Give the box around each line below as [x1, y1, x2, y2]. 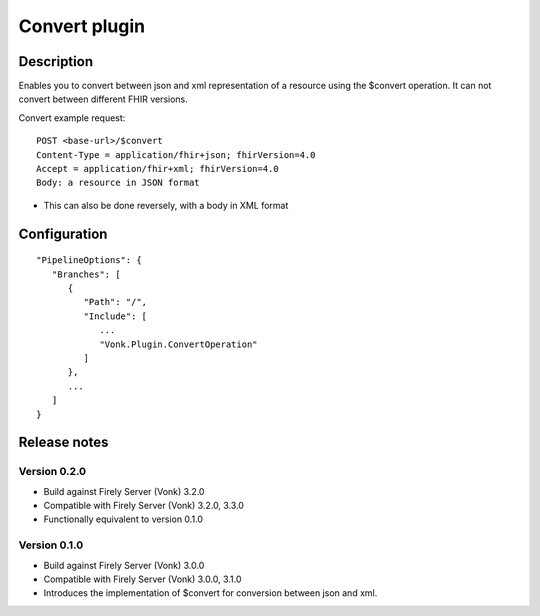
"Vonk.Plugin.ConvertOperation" [99, 338, 259, 350]
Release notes [18, 434, 109, 451]
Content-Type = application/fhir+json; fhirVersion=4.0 [36, 149, 316, 160]
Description [18, 53, 94, 70]
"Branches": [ [51, 268, 121, 280]
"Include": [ [83, 310, 148, 322]
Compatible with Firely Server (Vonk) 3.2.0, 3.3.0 [43, 500, 245, 512]
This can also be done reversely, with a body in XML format [43, 199, 289, 211]
